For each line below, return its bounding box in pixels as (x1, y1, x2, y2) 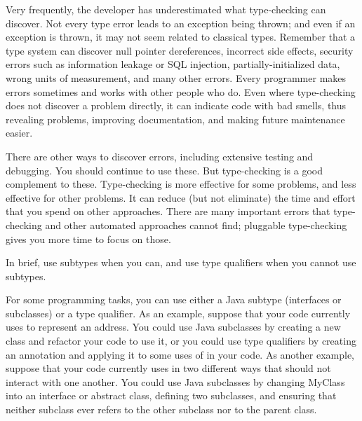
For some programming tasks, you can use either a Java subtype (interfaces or (6, 292, 342, 307)
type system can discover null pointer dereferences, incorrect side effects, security (6, 43, 354, 57)
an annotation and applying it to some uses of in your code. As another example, (6, 347, 355, 361)
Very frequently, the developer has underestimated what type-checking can (6, 2, 326, 16)
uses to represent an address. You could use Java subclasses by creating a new (6, 319, 341, 334)
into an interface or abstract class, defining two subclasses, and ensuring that (6, 388, 337, 403)
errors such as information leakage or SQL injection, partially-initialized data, (6, 57, 340, 71)
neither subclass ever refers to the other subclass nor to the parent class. (6, 402, 317, 417)
